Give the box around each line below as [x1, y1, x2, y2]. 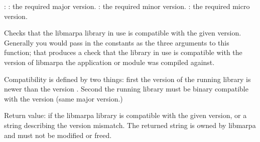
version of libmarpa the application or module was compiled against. [4, 56, 215, 67]
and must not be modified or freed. [4, 129, 112, 140]
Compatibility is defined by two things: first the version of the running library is [4, 73, 251, 84]
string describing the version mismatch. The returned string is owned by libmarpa [4, 119, 256, 130]
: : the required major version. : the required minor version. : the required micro [4, 1, 250, 11]
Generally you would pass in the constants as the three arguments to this [4, 37, 229, 47]
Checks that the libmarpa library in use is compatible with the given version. [4, 27, 241, 38]
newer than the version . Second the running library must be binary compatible [4, 83, 248, 94]
